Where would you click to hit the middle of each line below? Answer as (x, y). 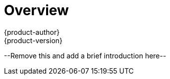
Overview (36, 10)
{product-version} (33, 40)
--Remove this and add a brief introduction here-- (85, 55)
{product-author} (32, 32)
